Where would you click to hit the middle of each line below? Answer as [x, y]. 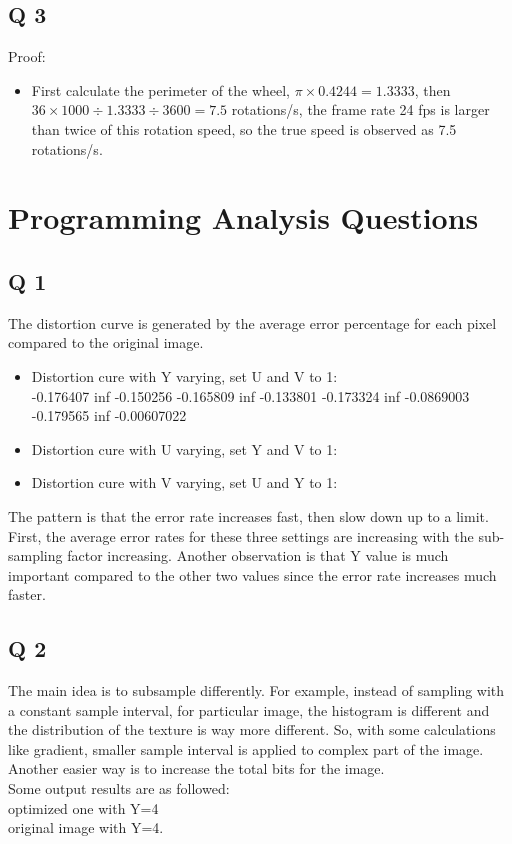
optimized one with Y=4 [83, 807]
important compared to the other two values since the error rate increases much [252, 574]
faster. [27, 594]
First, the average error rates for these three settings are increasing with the [241, 535]
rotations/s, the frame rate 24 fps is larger [360, 109]
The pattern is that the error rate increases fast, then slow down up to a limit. [248, 515]
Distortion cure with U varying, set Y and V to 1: [184, 448]
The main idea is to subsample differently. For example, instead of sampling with [256, 690]
